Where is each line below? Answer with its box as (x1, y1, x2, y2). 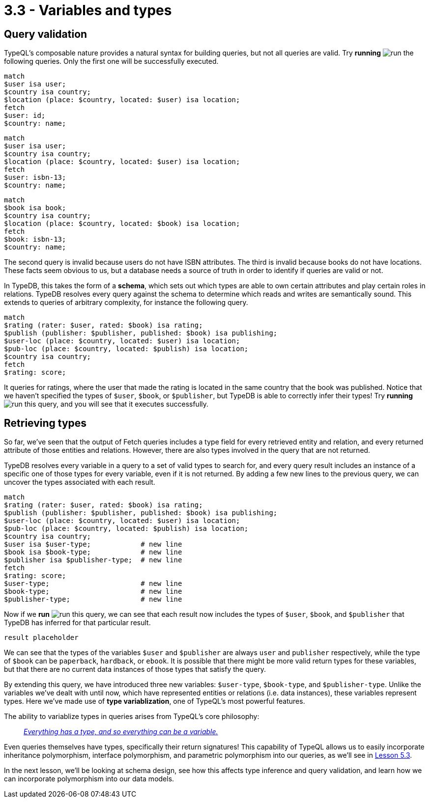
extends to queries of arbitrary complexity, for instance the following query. (4, 298, 248, 307)
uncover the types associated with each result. (4, 478, 155, 487)
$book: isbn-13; (4, 235, 66, 244)
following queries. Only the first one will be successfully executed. (4, 57, 219, 66)
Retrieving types (4, 416, 87, 429)
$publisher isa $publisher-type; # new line (4, 556, 182, 564)
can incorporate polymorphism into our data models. (4, 774, 174, 783)
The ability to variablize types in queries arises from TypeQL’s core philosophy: (4, 712, 259, 721)
